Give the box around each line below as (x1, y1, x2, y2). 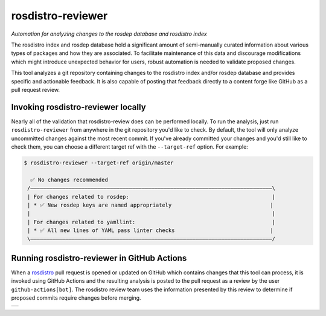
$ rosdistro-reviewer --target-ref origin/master (24, 159, 174, 166)
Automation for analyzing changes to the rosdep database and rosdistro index (11, 30, 208, 37)
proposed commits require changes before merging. (11, 294, 141, 301)
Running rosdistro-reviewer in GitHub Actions (11, 253, 187, 263)
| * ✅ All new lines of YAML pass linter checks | (27, 227, 274, 234)
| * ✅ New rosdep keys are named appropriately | (27, 201, 274, 208)
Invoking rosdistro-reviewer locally (11, 102, 146, 112)
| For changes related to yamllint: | (27, 218, 276, 225)
